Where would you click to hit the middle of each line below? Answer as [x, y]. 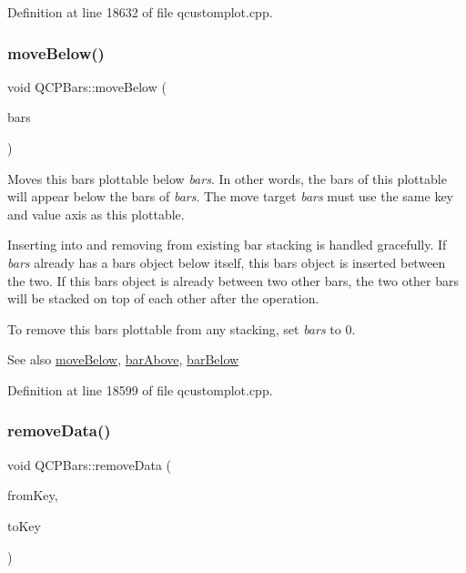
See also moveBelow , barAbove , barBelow [123, 359]
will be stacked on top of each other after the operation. [163, 298]
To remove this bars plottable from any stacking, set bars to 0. [182, 328]
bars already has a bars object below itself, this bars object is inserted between [227, 262]
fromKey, [33, 495]
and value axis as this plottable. [96, 214]
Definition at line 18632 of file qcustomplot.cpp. [140, 12]
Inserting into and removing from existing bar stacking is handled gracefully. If [227, 245]
